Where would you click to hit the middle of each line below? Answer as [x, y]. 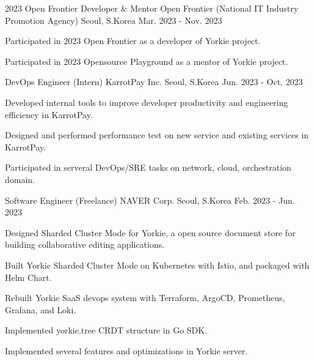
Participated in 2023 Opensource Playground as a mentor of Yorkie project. [147, 61]
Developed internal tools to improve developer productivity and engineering [147, 102]
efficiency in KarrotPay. [49, 114]
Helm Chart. [28, 277]
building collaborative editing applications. [85, 244]
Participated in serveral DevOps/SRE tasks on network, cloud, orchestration [148, 167]
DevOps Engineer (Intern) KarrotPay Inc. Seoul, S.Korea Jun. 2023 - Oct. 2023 [154, 82]
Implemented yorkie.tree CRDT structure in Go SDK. [106, 330]
